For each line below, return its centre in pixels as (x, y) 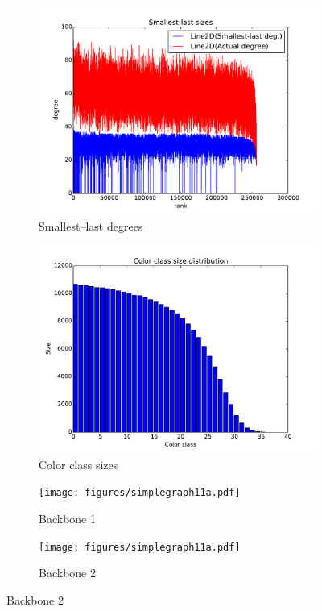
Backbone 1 (67, 519)
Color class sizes (78, 464)
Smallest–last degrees (91, 225)
